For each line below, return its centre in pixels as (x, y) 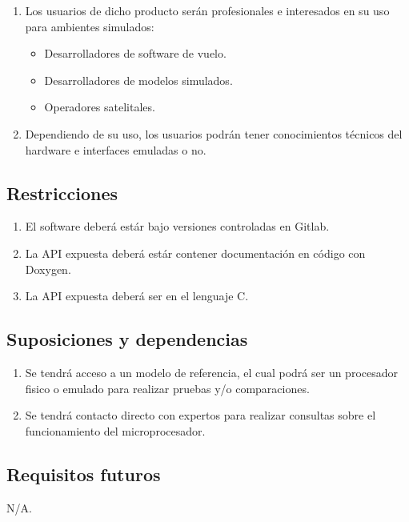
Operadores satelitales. (100, 107)
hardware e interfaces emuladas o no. (116, 149)
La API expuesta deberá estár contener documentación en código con (195, 253)
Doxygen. (48, 269)
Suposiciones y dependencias (127, 339)
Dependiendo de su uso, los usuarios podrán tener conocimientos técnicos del (214, 133)
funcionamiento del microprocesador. (115, 430)
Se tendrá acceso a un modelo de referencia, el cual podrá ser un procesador (212, 372)
